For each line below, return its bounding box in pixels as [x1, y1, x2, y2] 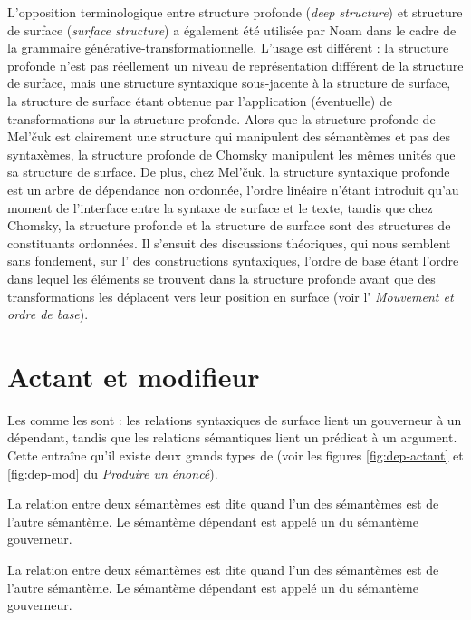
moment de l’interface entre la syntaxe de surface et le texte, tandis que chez [7, 198, 433, 217]
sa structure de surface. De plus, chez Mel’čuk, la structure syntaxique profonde [7, 162, 450, 181]
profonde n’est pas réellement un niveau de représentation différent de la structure [7, 55, 464, 74]
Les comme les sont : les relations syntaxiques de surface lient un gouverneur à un [7, 410, 462, 429]
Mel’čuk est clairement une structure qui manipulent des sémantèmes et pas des [7, 127, 451, 146]
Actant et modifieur [7, 357, 260, 394]
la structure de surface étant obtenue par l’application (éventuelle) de [7, 91, 392, 110]
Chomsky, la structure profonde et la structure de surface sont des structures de [7, 216, 451, 235]
